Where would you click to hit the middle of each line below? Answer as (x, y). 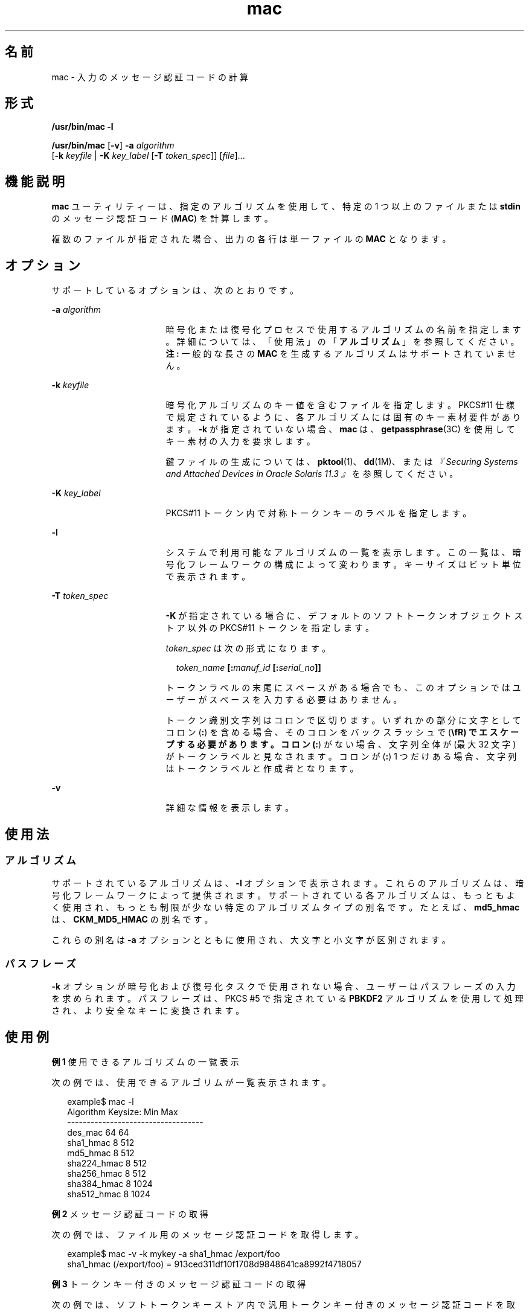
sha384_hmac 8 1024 (110, 1183)
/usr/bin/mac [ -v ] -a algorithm (113, 146)
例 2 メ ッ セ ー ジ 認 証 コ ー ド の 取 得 (130, 1214)
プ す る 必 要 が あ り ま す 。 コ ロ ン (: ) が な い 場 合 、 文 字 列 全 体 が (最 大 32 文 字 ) (341, 744)
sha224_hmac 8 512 (107, 1163)
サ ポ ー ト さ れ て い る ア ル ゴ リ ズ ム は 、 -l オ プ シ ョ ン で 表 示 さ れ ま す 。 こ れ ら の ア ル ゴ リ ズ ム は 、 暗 (288, 883)
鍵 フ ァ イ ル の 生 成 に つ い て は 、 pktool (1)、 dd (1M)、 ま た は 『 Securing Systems (342, 462)
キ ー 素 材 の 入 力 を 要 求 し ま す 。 (240, 441)
